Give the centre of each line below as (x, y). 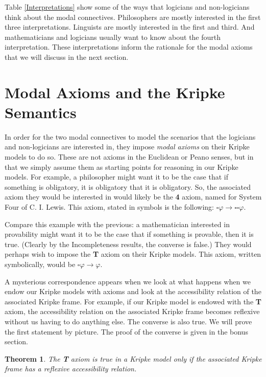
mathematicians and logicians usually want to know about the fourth (113, 37)
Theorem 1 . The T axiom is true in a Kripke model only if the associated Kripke (133, 358)
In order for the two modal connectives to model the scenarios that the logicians (130, 136)
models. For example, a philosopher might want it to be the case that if (116, 177)
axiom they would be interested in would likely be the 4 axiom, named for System (133, 197)
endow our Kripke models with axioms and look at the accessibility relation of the (133, 291)
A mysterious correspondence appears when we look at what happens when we (128, 281)
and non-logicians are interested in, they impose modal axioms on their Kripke (127, 147)
